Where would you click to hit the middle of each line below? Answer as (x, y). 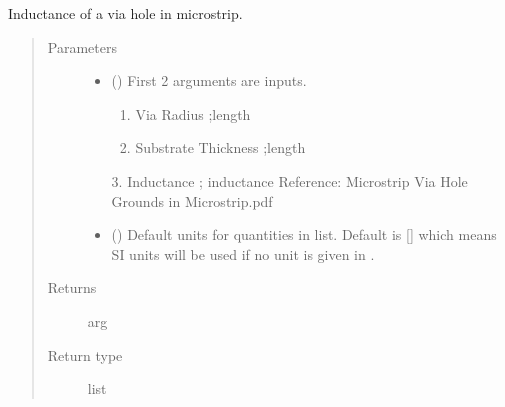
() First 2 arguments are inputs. (209, 80)
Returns (72, 287)
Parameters (82, 46)
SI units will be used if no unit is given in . (243, 253)
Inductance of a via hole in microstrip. (125, 13)
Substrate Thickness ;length (220, 147)
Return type (85, 354)
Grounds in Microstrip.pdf (192, 200)
